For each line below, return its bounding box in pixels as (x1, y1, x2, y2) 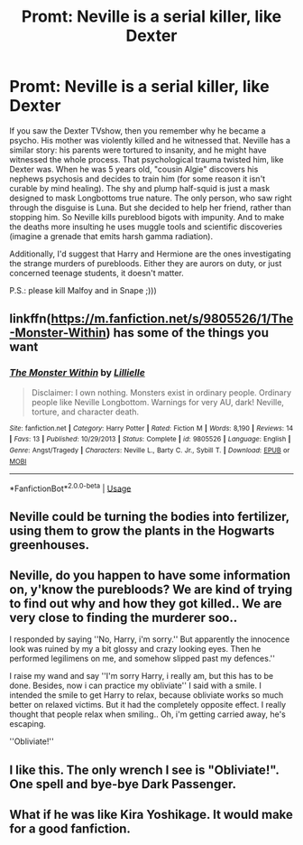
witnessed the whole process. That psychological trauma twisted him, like (9, 153, 284, 164)
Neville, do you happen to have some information (9, 568, 291, 583)
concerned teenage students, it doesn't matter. (9, 267, 185, 278)
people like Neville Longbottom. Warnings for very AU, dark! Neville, (31, 396, 284, 407)
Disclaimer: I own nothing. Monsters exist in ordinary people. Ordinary (31, 386, 291, 398)
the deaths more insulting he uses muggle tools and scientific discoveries (9, 221, 282, 232)
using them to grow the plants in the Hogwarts (9, 523, 275, 538)
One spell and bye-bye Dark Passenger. (9, 776, 237, 792)
